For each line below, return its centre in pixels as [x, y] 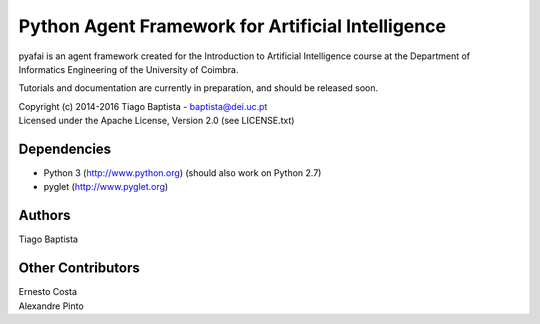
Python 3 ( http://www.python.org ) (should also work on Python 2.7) [182, 173]
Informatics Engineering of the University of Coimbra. [128, 69]
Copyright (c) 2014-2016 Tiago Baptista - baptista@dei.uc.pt [143, 106]
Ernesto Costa [48, 292]
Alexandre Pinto [51, 306]
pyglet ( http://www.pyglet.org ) [106, 187]
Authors [44, 215]
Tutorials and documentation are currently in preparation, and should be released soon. [198, 88]
